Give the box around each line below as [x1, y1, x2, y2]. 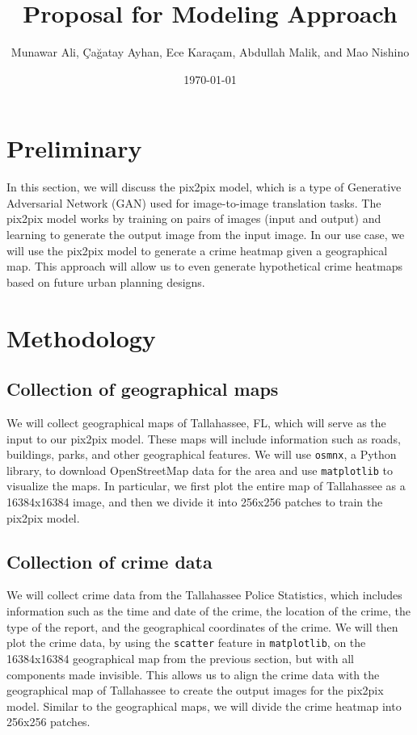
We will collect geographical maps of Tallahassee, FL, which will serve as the [6, 414, 386, 430]
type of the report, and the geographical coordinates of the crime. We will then [6, 618, 398, 635]
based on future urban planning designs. [6, 273, 205, 290]
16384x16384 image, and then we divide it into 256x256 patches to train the [6, 493, 383, 510]
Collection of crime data [6, 548, 213, 573]
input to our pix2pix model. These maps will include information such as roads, [6, 430, 401, 447]
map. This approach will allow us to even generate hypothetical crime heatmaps [6, 258, 402, 275]
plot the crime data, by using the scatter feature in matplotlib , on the [6, 634, 366, 651]
